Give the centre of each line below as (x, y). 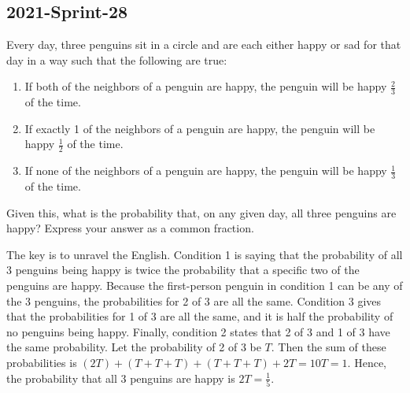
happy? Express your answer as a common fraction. (130, 228)
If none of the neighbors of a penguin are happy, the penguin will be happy (206, 171)
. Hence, (367, 362)
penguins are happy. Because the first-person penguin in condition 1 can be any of (205, 285)
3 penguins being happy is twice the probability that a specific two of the (183, 270)
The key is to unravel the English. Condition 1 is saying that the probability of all (205, 254)
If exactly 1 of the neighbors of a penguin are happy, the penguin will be (200, 128)
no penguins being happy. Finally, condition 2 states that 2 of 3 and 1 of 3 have (198, 331)
